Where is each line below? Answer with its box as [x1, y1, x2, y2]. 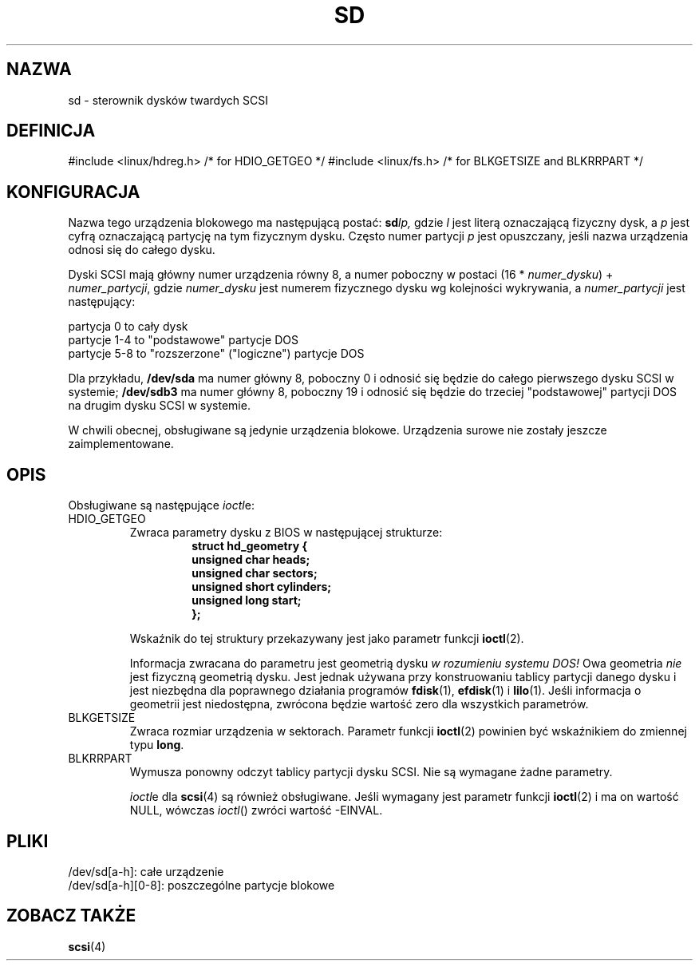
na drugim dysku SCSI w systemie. [68, 398, 251, 413]
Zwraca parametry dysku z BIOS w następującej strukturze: [129, 525, 443, 540]
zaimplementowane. [68, 437, 174, 451]
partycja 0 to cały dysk [68, 319, 188, 334]
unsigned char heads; [192, 553, 310, 567]
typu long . [129, 738, 184, 752]
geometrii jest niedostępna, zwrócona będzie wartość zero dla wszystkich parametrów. [129, 697, 589, 711]
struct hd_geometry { [192, 539, 307, 553]
